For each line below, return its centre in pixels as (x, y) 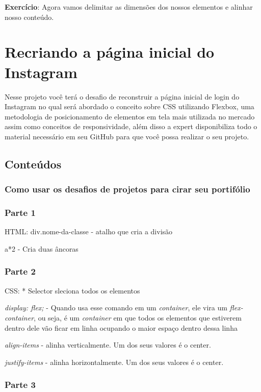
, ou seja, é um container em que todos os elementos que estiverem (138, 317)
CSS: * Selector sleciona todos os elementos (72, 290)
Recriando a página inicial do (110, 52)
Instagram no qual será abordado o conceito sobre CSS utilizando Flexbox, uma (129, 106)
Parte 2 (20, 271)
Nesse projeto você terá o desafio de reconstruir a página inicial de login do (122, 96)
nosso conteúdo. (29, 17)
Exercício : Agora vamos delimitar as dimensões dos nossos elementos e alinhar (129, 7)
